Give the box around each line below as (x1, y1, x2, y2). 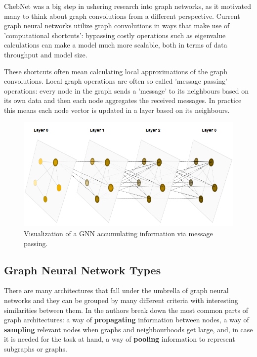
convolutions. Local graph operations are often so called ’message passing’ (4, 76, 227, 86)
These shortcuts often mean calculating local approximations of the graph (4, 66, 227, 76)
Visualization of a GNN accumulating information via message (24, 228, 213, 238)
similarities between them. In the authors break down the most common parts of (4, 305, 249, 315)
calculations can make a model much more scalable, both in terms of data (4, 40, 227, 50)
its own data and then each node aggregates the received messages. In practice (4, 95, 242, 105)
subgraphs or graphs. (4, 343, 67, 354)
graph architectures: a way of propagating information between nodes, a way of (4, 314, 249, 325)
